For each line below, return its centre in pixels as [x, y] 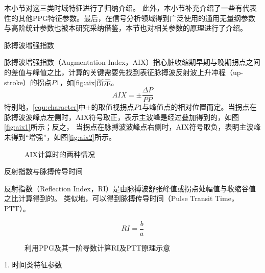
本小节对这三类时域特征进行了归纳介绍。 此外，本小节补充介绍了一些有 [123, 8]
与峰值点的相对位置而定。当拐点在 [199, 107]
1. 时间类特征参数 [33, 265]
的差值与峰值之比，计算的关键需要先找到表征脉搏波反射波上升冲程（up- [124, 72]
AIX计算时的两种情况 [60, 154]
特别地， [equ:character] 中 [45, 107]
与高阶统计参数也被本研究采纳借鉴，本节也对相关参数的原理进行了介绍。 [126, 28]
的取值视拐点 [113, 107]
